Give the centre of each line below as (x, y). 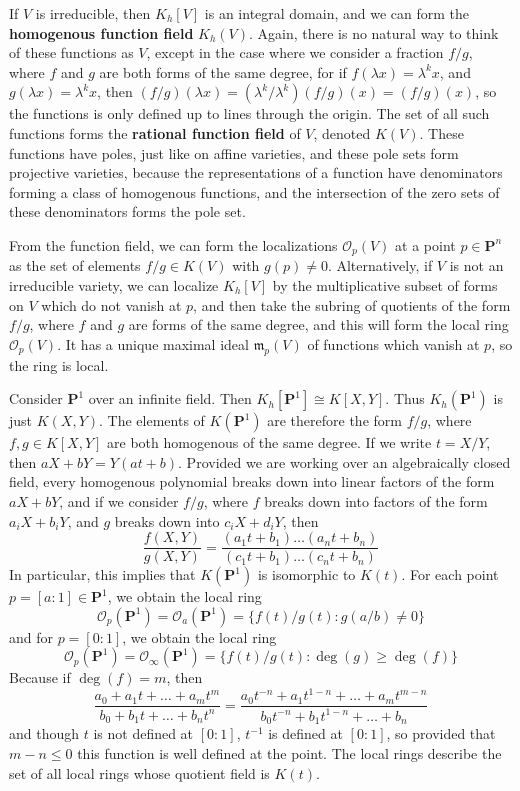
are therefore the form (334, 420)
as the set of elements (75, 265)
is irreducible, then (93, 13)
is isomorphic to (306, 574)
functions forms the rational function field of (155, 132)
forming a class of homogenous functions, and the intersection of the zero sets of (254, 191)
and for (31, 636)
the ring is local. (59, 364)
